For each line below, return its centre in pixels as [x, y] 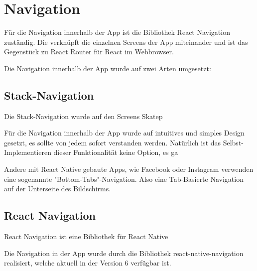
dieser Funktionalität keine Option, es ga [116, 152]
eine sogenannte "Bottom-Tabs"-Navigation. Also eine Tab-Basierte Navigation [124, 179]
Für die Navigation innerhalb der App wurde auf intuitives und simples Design [124, 133]
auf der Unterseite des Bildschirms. [58, 189]
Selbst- [233, 142]
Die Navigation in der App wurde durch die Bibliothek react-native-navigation [124, 253]
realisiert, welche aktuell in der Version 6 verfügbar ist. [88, 263]
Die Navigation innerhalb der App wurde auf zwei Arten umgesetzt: [108, 68]
